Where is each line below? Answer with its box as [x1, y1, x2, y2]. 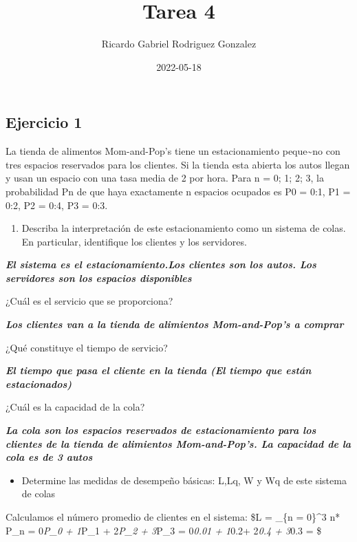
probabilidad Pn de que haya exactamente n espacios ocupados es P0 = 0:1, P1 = [6, 184, 351, 198]
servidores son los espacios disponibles [6, 270, 192, 285]
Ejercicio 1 [6, 111, 83, 133]
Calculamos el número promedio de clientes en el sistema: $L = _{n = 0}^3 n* [6, 510, 340, 523]
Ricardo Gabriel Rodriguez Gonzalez [101, 36, 257, 51]
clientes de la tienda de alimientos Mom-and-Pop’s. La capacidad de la [6, 436, 351, 451]
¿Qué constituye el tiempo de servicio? [6, 340, 168, 354]
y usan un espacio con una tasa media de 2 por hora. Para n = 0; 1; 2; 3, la [6, 171, 324, 185]
